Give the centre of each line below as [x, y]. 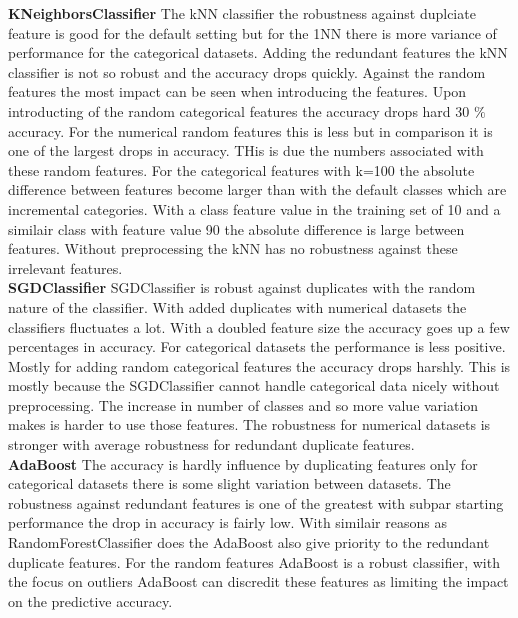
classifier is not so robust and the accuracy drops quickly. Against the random [247, 71]
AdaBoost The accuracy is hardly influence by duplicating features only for [243, 463]
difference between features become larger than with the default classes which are [257, 189]
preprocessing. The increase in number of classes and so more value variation [243, 404]
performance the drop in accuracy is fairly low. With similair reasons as [227, 522]
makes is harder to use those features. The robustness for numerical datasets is [249, 424]
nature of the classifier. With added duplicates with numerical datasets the [237, 306]
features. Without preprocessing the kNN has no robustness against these [233, 248]
